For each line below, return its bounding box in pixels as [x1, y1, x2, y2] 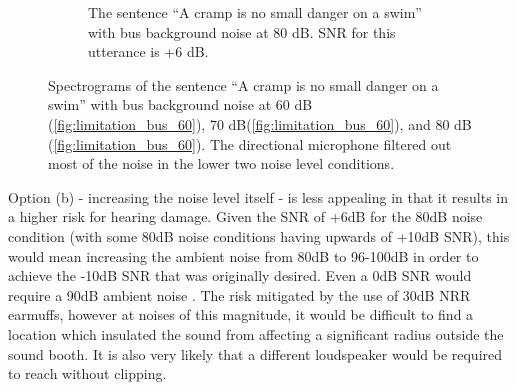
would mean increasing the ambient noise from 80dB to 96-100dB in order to [8, 245, 479, 266]
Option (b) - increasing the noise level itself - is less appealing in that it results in [8, 186, 509, 207]
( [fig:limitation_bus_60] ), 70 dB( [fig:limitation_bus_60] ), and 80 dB [48, 113, 472, 134]
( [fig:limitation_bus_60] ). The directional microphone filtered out [48, 133, 452, 154]
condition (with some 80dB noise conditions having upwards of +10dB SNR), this [8, 225, 510, 246]
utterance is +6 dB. [88, 41, 209, 62]
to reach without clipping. [8, 363, 167, 384]
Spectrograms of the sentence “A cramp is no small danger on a [48, 74, 439, 95]
